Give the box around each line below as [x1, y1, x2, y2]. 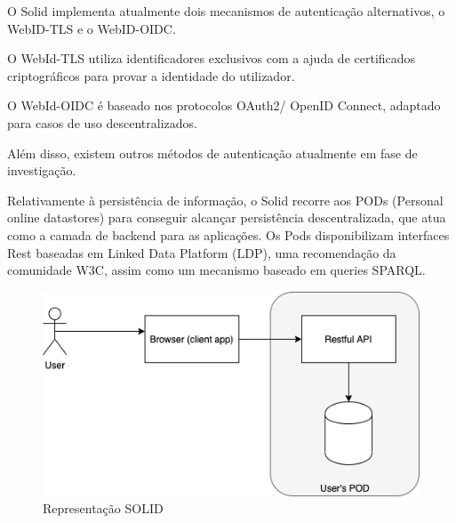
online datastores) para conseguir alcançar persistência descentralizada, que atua [7, 208, 446, 227]
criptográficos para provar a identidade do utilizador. [7, 66, 295, 84]
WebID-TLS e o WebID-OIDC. [7, 19, 176, 37]
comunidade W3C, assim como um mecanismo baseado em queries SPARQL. [7, 261, 426, 279]
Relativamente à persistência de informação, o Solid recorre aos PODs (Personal [7, 190, 444, 209]
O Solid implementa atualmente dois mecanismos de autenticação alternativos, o [7, 2, 445, 20]
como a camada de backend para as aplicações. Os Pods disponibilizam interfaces [7, 225, 450, 244]
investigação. [7, 161, 76, 180]
